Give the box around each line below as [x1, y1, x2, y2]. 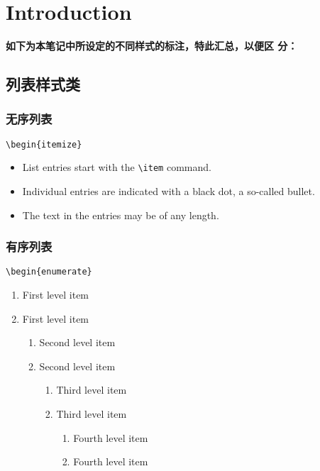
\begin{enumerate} [6, 267, 92, 277]
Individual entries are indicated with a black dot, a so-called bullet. [22, 184, 315, 199]
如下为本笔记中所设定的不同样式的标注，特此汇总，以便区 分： [6, 38, 298, 53]
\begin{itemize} [6, 139, 82, 150]
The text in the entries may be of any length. [22, 207, 219, 222]
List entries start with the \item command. [22, 160, 211, 174]
